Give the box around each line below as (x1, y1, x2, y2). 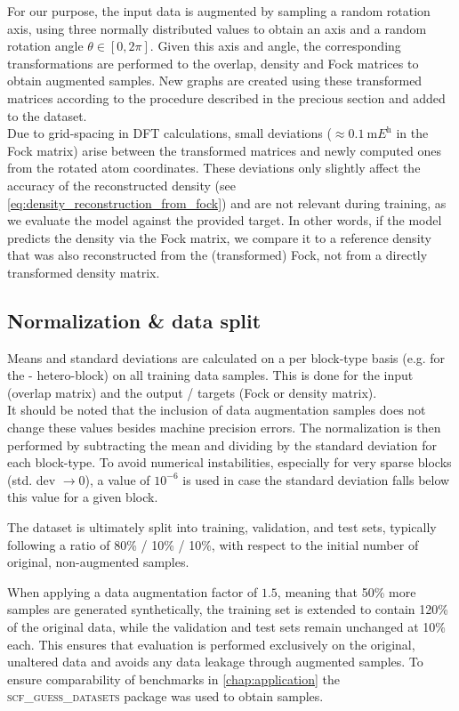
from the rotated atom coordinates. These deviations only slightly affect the (7, 158, 421, 177)
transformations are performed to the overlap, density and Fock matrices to (7, 53, 419, 72)
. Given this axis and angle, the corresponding (149, 36, 401, 55)
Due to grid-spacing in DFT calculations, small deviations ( (7, 124, 332, 142)
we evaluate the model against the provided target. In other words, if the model (7, 211, 442, 230)
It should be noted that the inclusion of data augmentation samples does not (7, 400, 426, 419)
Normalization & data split (7, 306, 262, 334)
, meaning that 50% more (277, 582, 416, 601)
